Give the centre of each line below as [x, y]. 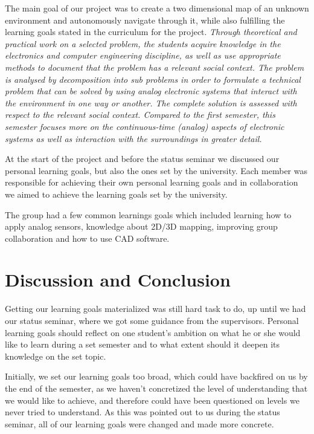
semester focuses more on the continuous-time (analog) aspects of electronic [145, 126]
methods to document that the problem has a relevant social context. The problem [155, 67]
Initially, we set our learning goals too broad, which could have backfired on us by [156, 376]
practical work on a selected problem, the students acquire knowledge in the [143, 43]
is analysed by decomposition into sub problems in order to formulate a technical [153, 79]
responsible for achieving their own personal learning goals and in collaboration [152, 182]
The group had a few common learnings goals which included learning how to [148, 214]
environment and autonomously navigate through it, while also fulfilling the [145, 20]
